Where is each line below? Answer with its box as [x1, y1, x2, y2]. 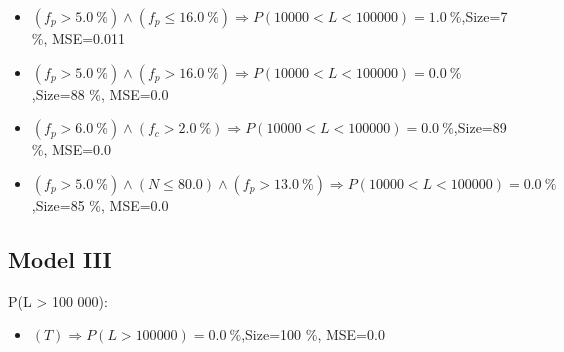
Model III [8, 243, 112, 274]
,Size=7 [461, 6, 508, 26]
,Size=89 [453, 117, 507, 138]
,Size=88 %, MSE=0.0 [31, 83, 169, 104]
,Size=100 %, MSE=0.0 [241, 324, 385, 345]
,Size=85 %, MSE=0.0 [31, 194, 169, 215]
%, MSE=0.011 [31, 28, 125, 48]
